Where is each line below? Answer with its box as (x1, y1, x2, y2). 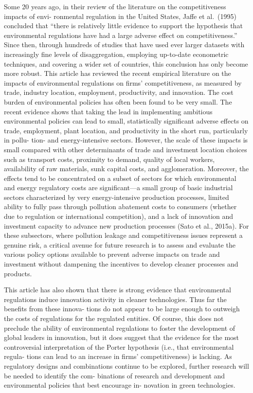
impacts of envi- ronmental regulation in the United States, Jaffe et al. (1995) (4, 11, 236, 21)
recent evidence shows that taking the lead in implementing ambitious (4, 106, 213, 116)
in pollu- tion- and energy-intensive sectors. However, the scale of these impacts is (4, 135, 248, 145)
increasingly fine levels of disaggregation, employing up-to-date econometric (4, 49, 229, 59)
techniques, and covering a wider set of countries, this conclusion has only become (4, 58, 248, 69)
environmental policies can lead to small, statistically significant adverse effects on (4, 116, 249, 126)
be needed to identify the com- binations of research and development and (4, 370, 225, 380)
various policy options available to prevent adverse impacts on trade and (4, 249, 220, 259)
